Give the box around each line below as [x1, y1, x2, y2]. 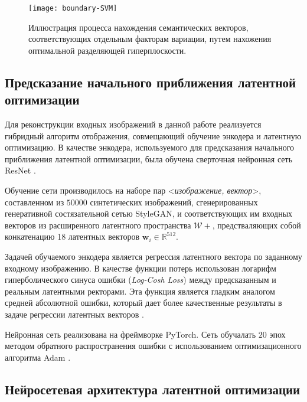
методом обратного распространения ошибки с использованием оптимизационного [5, 339, 302, 352]
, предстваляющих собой [212, 218, 301, 231]
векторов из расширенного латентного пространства [5, 218, 191, 231]
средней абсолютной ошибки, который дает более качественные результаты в [5, 296, 282, 309]
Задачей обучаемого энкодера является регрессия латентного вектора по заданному [5, 250, 302, 262]
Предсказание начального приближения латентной [5, 73, 296, 91]
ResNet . [5, 164, 36, 177]
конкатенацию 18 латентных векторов [5, 230, 140, 243]
